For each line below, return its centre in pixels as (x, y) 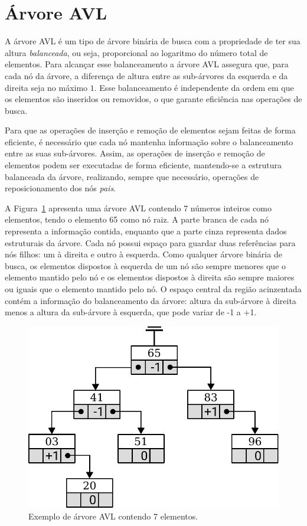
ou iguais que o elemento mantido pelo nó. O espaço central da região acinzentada (153, 289)
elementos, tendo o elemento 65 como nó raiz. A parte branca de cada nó (137, 219)
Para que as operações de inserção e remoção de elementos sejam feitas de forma (150, 130)
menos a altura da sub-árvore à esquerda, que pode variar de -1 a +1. (131, 312)
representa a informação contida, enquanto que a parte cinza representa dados (146, 231)
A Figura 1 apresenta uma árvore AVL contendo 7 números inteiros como (138, 208)
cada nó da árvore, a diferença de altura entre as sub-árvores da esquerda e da (146, 75)
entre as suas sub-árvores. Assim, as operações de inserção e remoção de (135, 153)
